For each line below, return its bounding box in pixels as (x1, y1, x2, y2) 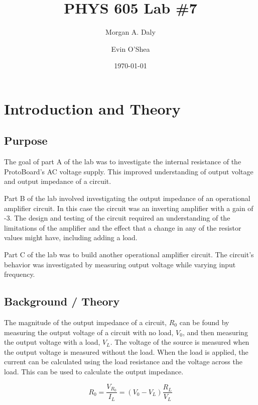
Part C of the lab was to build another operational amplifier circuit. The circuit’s (4, 249, 254, 260)
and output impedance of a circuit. (4, 176, 111, 186)
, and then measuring (182, 327, 248, 337)
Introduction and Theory (4, 98, 181, 119)
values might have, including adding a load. (4, 232, 138, 243)
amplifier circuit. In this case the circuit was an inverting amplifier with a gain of (4, 202, 253, 213)
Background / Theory (4, 293, 120, 309)
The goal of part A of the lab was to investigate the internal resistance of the (4, 156, 241, 167)
